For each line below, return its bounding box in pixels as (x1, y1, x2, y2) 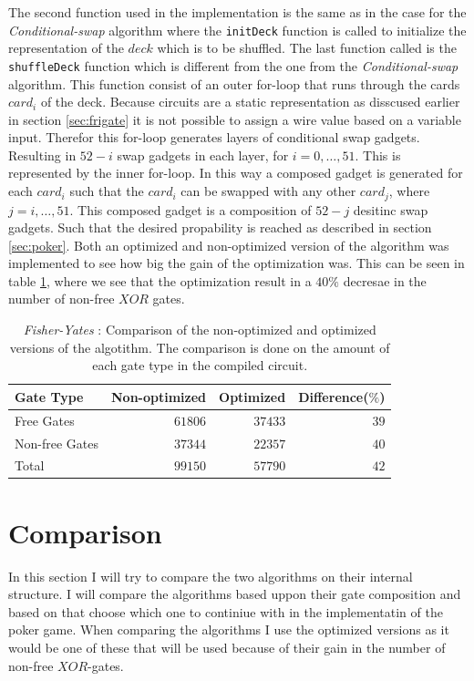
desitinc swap (353, 200, 428, 219)
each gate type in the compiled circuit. (92, 356, 308, 375)
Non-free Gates (15, 433, 98, 452)
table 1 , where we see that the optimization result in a (8, 271, 312, 290)
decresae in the (343, 271, 427, 290)
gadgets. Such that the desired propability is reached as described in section (8, 218, 432, 237)
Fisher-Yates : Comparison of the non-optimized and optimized (23, 320, 376, 339)
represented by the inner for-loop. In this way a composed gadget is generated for (8, 163, 463, 182)
